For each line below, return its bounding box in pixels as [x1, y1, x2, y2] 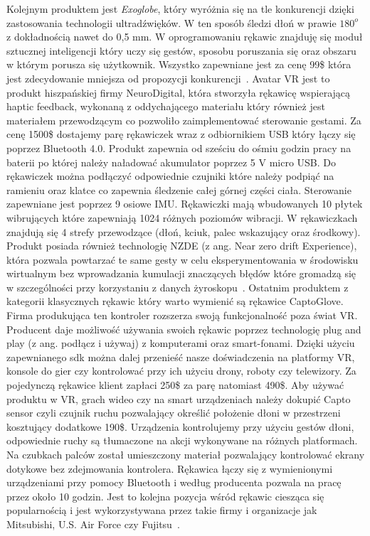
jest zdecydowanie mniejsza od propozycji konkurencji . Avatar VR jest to [6, 70, 330, 85]
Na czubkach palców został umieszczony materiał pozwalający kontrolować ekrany [6, 447, 365, 461]
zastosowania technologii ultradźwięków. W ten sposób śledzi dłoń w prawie [6, 15, 337, 30]
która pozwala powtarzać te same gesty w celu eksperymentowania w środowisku [6, 252, 359, 267]
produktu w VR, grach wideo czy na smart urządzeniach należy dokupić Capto [6, 391, 351, 406]
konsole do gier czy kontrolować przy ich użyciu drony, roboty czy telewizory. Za [6, 363, 356, 378]
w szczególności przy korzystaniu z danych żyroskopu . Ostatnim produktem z [6, 279, 349, 294]
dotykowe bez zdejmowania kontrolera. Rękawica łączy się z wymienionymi [6, 461, 333, 476]
